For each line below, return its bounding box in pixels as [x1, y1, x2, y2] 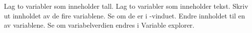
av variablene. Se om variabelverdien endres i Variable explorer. [4, 20, 195, 30]
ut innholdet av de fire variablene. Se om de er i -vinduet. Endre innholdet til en [4, 10, 245, 20]
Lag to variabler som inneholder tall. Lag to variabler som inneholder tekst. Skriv [4, 1, 249, 11]
